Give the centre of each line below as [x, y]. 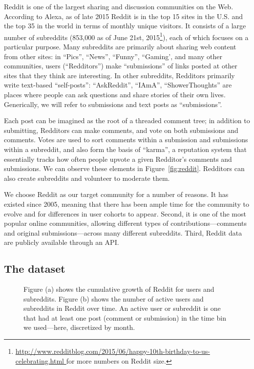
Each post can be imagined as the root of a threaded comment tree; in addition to [127, 120]
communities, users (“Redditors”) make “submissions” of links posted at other [121, 66]
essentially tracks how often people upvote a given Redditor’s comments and [118, 159]
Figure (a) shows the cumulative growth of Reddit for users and [119, 289]
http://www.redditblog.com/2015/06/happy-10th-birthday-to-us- [113, 351]
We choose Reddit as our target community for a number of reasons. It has [116, 194]
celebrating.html [40, 360]
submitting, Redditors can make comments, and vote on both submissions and [121, 130]
